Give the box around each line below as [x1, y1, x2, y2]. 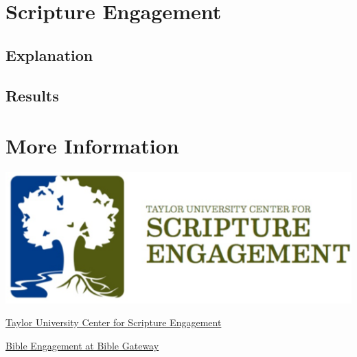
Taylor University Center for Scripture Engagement [5, 315, 222, 330]
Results [5, 84, 59, 106]
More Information [5, 132, 179, 160]
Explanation [5, 44, 93, 65]
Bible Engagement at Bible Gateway [5, 338, 159, 352]
